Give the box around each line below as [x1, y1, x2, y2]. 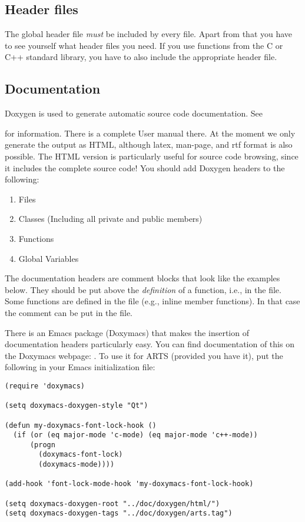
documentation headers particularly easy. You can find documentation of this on [5, 338, 294, 350]
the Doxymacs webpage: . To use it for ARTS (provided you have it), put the [5, 349, 283, 361]
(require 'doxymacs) [5, 381, 85, 390]
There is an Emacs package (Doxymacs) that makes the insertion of [5, 326, 249, 338]
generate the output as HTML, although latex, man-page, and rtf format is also [5, 138, 293, 151]
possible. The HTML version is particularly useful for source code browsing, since [5, 149, 299, 162]
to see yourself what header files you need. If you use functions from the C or [5, 39, 283, 51]
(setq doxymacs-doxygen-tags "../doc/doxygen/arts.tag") [5, 509, 233, 518]
